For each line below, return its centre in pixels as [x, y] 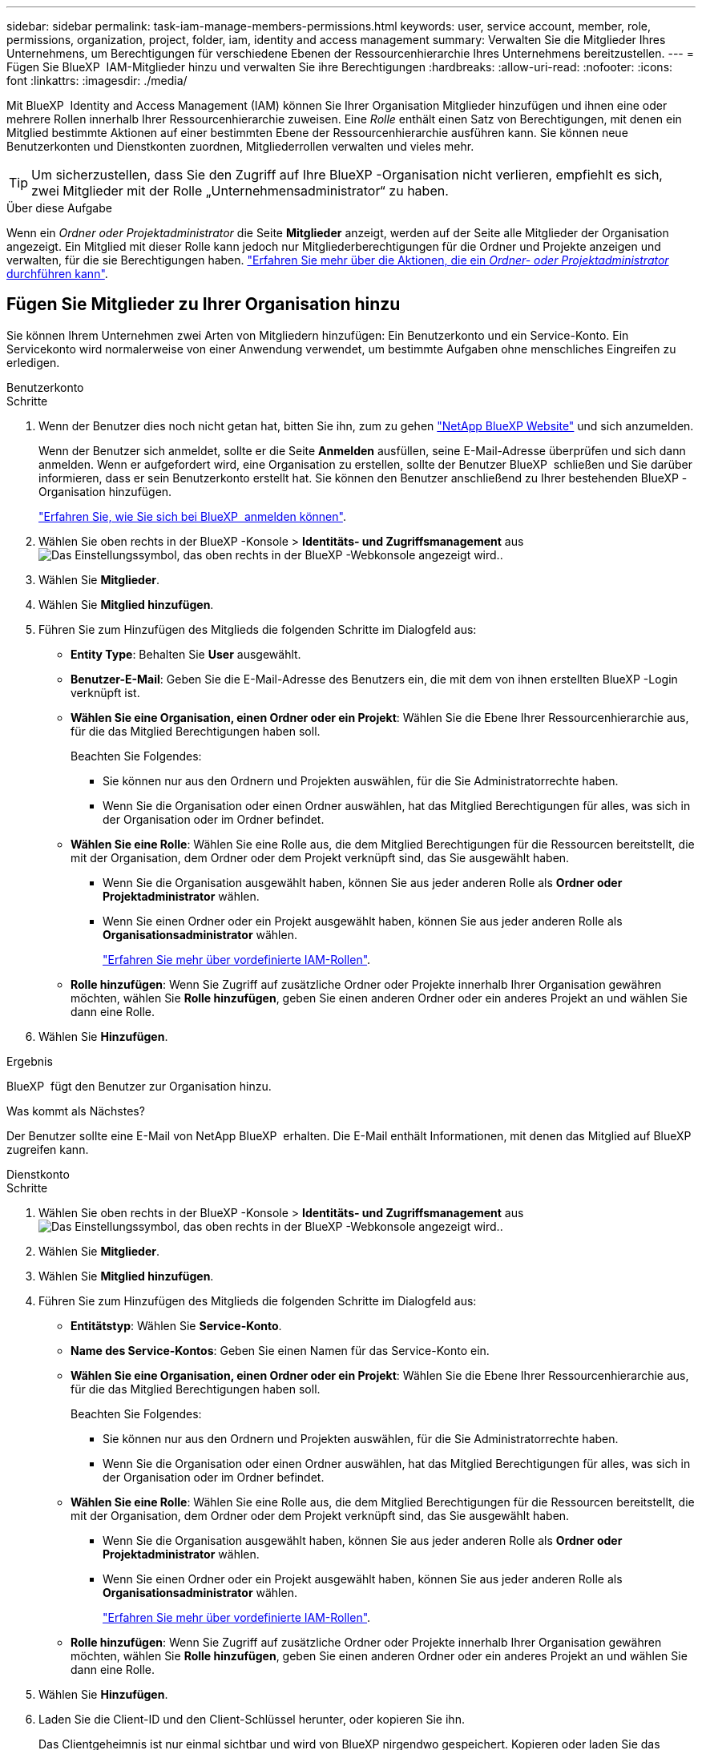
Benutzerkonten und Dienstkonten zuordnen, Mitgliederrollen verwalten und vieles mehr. [240, 146]
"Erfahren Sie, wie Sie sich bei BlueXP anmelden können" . [192, 516]
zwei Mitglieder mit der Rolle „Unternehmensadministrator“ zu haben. [240, 191]
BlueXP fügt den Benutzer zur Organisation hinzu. [139, 1086]
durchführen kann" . [57, 274]
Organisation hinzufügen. [105, 491]
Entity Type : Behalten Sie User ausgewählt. [186, 654]
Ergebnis [30, 1061]
